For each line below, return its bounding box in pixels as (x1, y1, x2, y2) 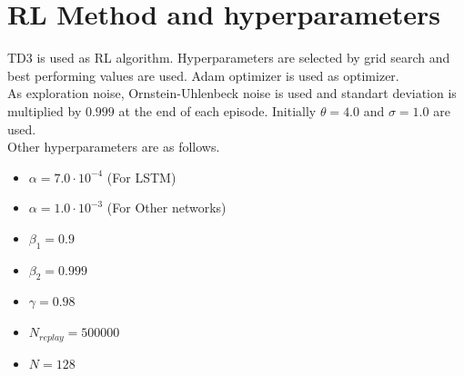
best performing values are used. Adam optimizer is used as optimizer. (7, 65, 399, 84)
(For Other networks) (106, 198, 227, 217)
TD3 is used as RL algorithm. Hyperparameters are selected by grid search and (7, 48, 450, 67)
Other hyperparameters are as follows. (7, 137, 220, 156)
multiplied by (7, 101, 82, 120)
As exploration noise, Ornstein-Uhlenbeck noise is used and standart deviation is (7, 84, 457, 103)
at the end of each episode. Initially (118, 101, 317, 120)
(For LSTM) (106, 167, 177, 186)
